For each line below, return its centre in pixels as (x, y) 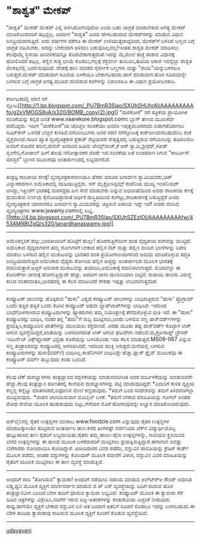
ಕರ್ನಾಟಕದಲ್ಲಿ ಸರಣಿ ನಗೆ (27, 99)
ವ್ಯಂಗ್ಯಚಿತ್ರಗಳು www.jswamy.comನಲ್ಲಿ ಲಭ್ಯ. (50, 210)
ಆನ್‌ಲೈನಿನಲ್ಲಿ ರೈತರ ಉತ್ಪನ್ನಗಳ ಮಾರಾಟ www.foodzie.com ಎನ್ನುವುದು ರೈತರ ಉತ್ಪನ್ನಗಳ (88, 421)
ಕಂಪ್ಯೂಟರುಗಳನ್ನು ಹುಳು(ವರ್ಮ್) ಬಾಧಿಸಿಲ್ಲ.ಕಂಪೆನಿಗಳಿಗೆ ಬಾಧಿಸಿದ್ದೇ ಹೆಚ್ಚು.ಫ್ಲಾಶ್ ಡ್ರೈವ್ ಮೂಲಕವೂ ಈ (95, 352)
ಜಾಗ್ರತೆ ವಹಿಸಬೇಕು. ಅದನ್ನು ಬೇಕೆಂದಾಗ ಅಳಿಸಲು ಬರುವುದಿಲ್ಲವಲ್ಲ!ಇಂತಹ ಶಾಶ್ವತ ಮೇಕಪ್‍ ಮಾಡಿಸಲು (92, 47)
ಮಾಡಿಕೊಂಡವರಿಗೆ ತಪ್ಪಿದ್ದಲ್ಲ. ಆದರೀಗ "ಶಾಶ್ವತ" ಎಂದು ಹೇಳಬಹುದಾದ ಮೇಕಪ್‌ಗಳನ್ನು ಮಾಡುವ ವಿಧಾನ (95, 34)
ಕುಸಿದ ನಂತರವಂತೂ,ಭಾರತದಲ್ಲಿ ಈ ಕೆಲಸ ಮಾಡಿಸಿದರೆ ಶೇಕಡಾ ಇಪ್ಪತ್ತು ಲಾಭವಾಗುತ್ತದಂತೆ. (82, 281)
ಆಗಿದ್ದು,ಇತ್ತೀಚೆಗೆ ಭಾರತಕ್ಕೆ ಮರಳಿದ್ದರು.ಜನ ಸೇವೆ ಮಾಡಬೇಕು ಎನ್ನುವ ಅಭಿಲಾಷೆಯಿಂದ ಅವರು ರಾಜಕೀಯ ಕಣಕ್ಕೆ (100, 190)
